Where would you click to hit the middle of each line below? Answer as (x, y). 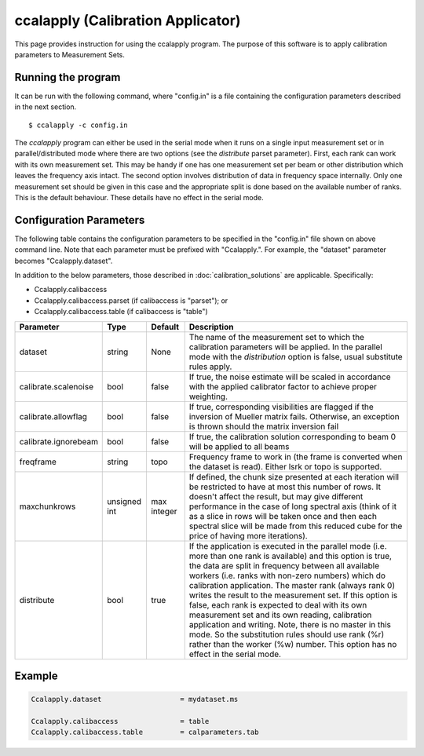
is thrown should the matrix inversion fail (264, 426)
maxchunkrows (48, 506)
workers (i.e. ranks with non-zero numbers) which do (287, 575)
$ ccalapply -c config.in (79, 125)
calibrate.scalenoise (57, 386)
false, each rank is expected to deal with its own (278, 604)
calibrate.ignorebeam (58, 441)
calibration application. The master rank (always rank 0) (292, 585)
